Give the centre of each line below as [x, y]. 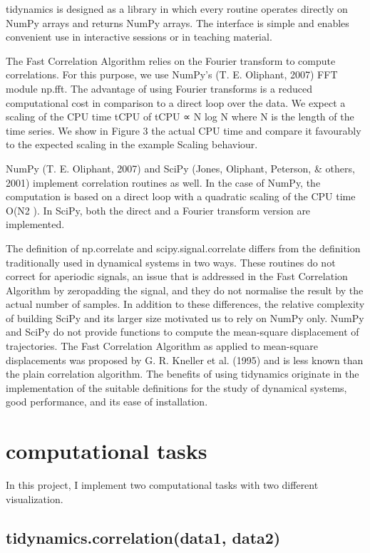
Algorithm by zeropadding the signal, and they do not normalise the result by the [185, 290]
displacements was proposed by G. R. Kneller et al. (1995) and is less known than [185, 360]
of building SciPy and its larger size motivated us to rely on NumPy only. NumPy [185, 317]
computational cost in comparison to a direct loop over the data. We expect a [176, 102]
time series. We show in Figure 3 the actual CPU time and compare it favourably [184, 130]
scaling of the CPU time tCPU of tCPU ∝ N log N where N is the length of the [180, 117]
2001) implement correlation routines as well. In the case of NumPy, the [163, 182]
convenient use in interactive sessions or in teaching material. [139, 37]
